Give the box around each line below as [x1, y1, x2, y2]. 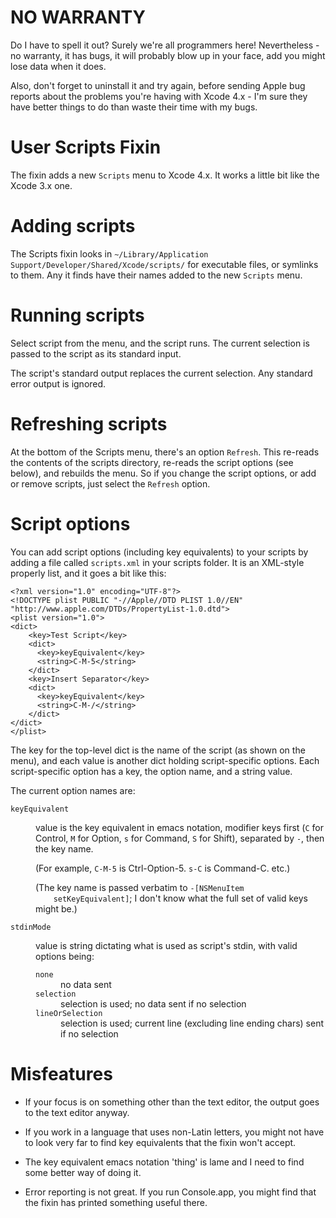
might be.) [35, 902, 78, 915]
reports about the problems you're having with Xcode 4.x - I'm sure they [10, 90, 308, 102]
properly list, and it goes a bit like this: [10, 567, 167, 579]
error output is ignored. [10, 377, 107, 390]
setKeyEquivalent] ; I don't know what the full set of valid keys [53, 892, 308, 904]
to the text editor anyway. [24, 1106, 130, 1118]
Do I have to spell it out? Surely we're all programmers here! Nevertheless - [10, 39, 320, 51]
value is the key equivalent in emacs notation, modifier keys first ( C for [35, 821, 324, 833]
